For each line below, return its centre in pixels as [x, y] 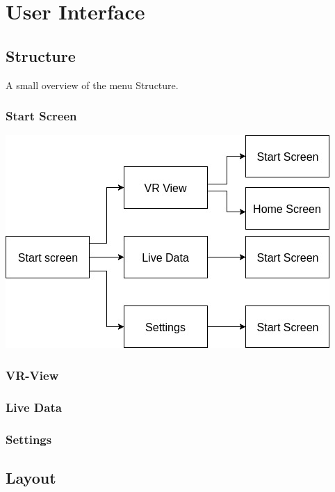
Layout [31, 477]
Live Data [34, 407]
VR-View [32, 375]
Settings [29, 439]
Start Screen [41, 116]
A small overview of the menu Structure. [92, 85]
